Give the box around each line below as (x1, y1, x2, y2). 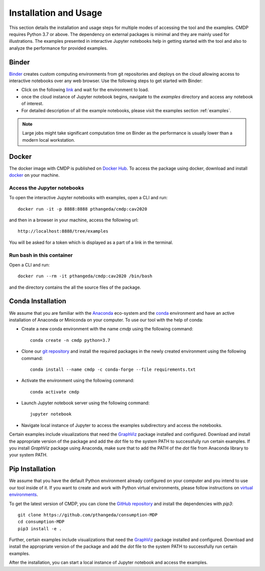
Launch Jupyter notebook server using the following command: (21, 400, 150, 406)
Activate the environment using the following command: (21, 378, 134, 384)
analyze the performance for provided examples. (9, 45, 108, 51)
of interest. (21, 101, 44, 107)
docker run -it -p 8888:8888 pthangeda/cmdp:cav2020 (18, 206, 147, 211)
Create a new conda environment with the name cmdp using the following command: (21, 326, 193, 332)
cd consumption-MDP (18, 519, 65, 525)
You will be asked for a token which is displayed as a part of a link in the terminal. (9, 239, 174, 245)
